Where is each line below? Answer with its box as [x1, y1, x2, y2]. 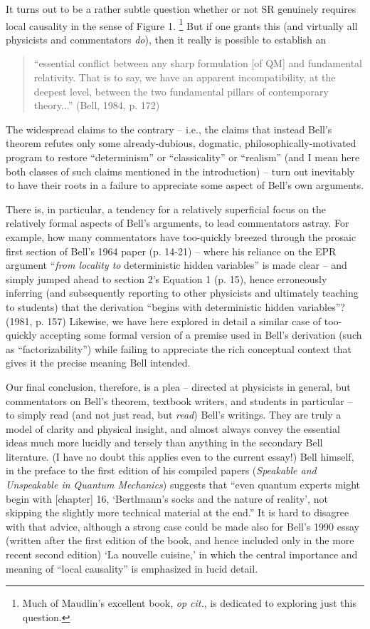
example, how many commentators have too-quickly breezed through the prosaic [6, 229, 356, 244]
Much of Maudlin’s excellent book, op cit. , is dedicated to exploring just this [22, 595, 356, 610]
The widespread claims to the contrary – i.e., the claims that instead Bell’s [6, 121, 332, 136]
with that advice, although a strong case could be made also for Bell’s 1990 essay [6, 518, 359, 533]
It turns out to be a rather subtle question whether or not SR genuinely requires [6, 1, 356, 16]
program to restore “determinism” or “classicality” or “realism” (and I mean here [6, 150, 360, 164]
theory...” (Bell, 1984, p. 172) [33, 98, 160, 113]
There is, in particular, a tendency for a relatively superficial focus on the [6, 201, 327, 216]
